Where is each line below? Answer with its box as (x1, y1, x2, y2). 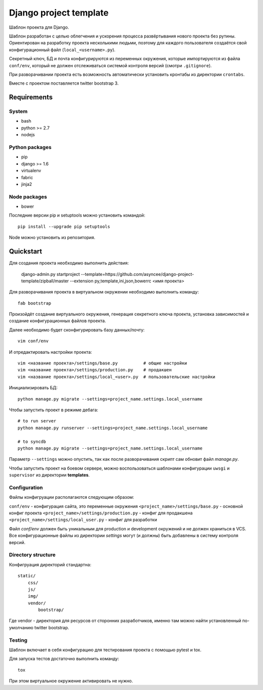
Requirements (9, 93, 53, 102)
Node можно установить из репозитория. (9, 235, 95, 240)
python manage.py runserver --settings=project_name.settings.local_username (18, 425, 208, 431)
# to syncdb (18, 438, 46, 444)
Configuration (9, 484, 43, 491)
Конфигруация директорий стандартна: (9, 562, 92, 567)
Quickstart (9, 247, 42, 255)
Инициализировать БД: (9, 385, 58, 391)
